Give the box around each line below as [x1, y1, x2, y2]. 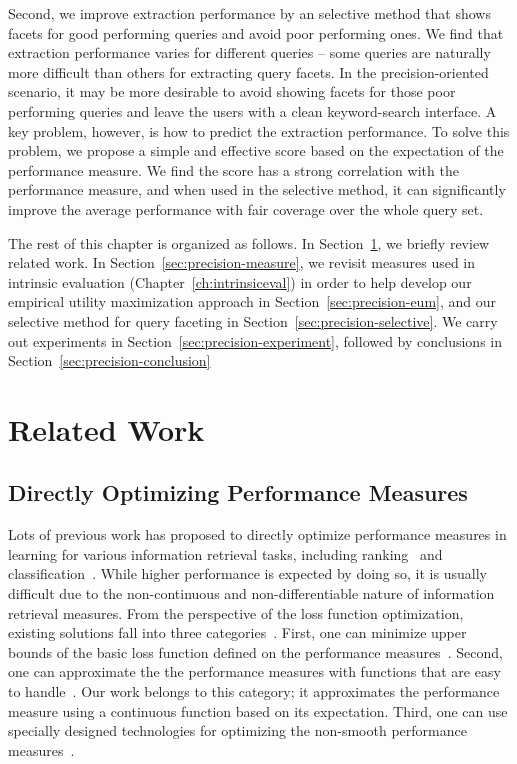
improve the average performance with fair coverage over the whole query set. [8, 198, 484, 219]
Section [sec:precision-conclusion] [8, 350, 211, 371]
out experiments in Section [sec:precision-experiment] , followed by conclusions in [8, 330, 503, 351]
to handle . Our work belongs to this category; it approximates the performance [8, 681, 500, 702]
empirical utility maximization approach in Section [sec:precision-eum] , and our [8, 291, 497, 312]
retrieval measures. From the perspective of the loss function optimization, [8, 602, 464, 623]
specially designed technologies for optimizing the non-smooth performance [8, 720, 467, 741]
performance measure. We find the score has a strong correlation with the [8, 159, 459, 180]
